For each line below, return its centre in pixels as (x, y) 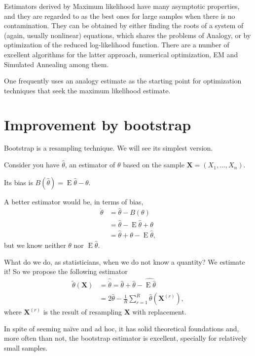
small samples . (26, 348)
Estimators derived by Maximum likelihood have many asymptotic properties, (122, 6)
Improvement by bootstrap (98, 124)
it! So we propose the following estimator (66, 271)
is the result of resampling (83, 312)
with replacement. (159, 312)
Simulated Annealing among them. (56, 64)
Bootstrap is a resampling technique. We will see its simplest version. (109, 148)
